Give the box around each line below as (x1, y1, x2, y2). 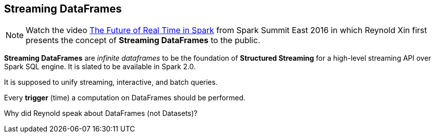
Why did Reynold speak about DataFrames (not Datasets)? (4, 109, 198, 118)
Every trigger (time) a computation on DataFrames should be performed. (4, 93, 246, 102)
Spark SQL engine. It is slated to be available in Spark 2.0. (4, 62, 196, 71)
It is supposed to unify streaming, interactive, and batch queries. (4, 78, 218, 87)
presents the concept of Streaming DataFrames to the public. (26, 35, 260, 46)
